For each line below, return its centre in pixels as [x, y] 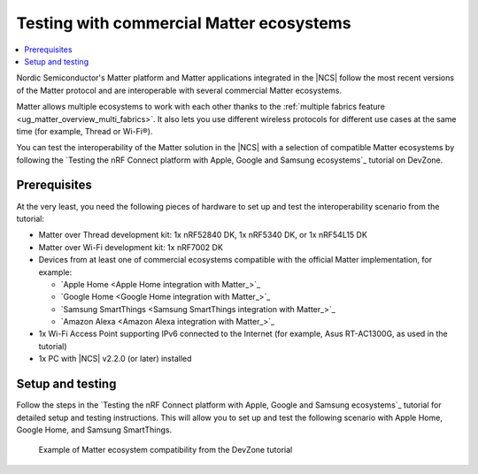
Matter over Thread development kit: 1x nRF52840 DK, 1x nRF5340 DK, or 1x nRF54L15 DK [203, 235]
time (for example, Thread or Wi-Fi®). [85, 131]
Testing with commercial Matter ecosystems [184, 23]
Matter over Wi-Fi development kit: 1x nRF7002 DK [131, 247]
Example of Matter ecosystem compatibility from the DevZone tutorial [166, 450]
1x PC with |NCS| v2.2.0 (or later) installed [115, 359]
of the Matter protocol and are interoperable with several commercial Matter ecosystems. [179, 90]
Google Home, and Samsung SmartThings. [94, 430]
